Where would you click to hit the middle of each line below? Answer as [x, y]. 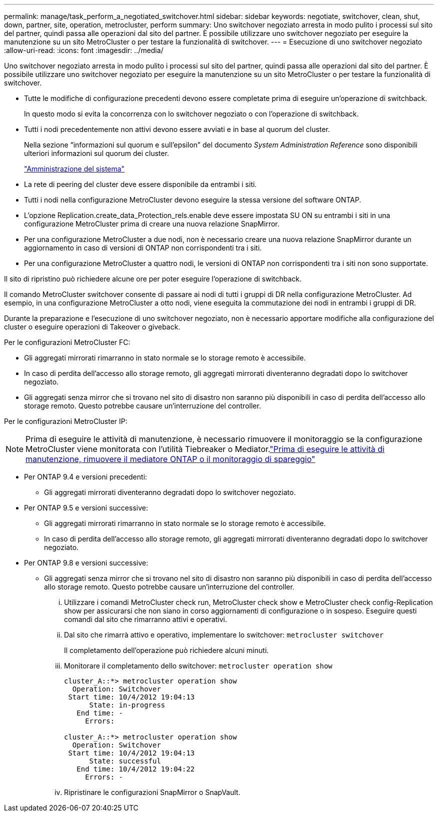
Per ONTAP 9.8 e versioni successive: [86, 563]
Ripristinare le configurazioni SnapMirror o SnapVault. [152, 792]
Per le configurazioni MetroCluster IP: [66, 421]
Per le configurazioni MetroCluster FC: [67, 342]
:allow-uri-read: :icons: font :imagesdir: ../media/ [84, 50]
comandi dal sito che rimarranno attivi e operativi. [146, 619]
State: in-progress [127, 705]
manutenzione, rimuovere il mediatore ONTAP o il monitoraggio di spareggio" [170, 459]
